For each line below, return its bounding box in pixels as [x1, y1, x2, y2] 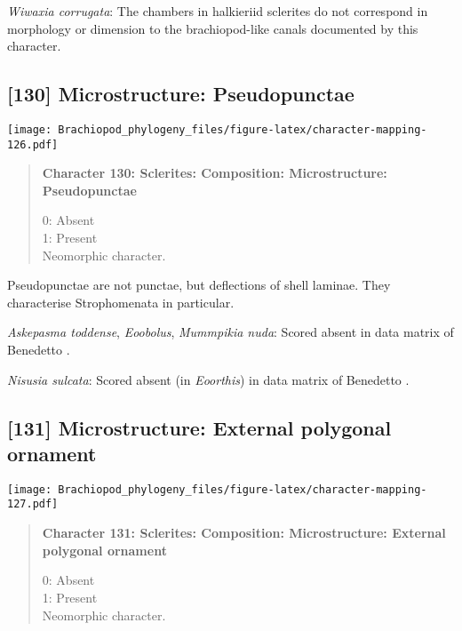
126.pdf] [7, 138, 59, 151]
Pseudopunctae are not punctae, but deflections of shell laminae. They [7, 276, 391, 294]
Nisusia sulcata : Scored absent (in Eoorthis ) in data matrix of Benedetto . [7, 370, 410, 388]
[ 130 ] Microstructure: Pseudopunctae [7, 80, 354, 108]
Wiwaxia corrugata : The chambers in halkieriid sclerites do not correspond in [7, 2, 428, 20]
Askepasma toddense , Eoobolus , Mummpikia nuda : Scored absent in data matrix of [7, 323, 454, 341]
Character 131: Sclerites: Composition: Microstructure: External [42, 523, 446, 542]
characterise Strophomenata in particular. [7, 292, 235, 311]
